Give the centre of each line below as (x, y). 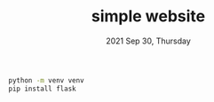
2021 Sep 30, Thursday (148, 41)
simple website (148, 16)
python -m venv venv (47, 80)
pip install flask (42, 89)
